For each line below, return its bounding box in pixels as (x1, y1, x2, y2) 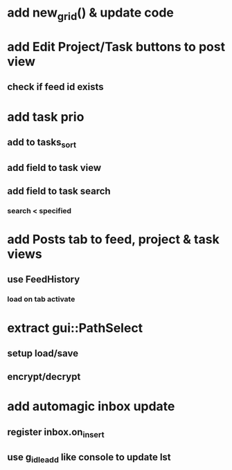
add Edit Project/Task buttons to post (7, 39, 226, 55)
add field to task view (7, 161, 102, 174)
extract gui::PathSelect (7, 320, 143, 336)
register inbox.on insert (7, 426, 105, 440)
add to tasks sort (7, 136, 77, 150)
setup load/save (7, 347, 78, 359)
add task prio (7, 109, 84, 125)
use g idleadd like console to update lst (7, 451, 171, 465)
